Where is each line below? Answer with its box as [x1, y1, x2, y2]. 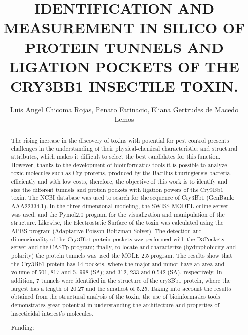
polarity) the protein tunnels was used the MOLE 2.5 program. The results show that [11, 251, 232, 260]
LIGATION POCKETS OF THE [9, 56, 240, 76]
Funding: [11, 323, 34, 332]
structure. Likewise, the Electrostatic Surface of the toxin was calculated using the [11, 218, 224, 227]
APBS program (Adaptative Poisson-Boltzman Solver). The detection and [11, 227, 202, 235]
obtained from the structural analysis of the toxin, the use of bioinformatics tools [11, 292, 220, 301]
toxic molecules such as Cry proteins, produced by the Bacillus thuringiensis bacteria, [11, 169, 232, 177]
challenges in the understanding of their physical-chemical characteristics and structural [11, 144, 238, 152]
